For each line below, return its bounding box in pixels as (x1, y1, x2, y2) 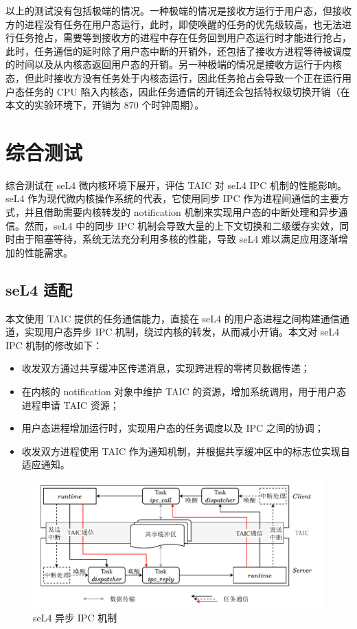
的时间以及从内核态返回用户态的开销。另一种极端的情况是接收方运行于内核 (5, 57, 342, 71)
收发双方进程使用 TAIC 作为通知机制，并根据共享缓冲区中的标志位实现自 (21, 443, 350, 458)
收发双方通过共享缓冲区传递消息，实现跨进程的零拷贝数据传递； (21, 361, 310, 375)
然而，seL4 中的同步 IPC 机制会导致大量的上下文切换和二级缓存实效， (24, 218, 340, 232)
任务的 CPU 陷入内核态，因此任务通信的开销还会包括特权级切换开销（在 (24, 84, 350, 98)
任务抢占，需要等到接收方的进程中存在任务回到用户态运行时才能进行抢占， (14, 30, 352, 45)
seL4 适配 (5, 278, 73, 300)
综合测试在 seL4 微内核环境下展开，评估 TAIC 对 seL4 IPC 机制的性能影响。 (5, 177, 347, 192)
